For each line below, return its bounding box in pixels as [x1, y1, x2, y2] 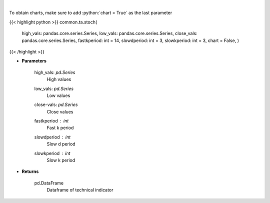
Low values [46, 92, 70, 98]
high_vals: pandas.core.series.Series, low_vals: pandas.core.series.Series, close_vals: [21, 30, 197, 36]
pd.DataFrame [34, 180, 64, 186]
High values [46, 76, 71, 82]
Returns [21, 168, 39, 174]
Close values [46, 108, 73, 114]
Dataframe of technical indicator [46, 187, 113, 193]
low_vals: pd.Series [34, 85, 74, 91]
